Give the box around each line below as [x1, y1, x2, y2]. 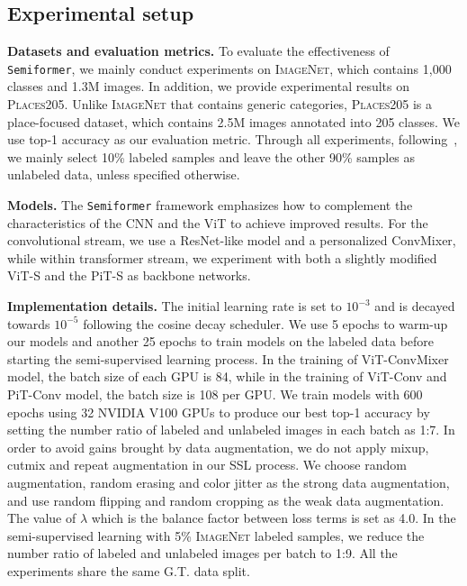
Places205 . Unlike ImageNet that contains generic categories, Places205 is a [7, 95, 433, 114]
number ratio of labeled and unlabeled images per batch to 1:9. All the [7, 544, 398, 563]
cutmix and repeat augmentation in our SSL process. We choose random [7, 455, 407, 474]
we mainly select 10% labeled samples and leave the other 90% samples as [7, 147, 416, 166]
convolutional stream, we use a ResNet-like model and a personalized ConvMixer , [7, 231, 456, 250]
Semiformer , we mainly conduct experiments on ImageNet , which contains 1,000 [7, 59, 452, 78]
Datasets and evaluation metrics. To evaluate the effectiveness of [7, 41, 390, 60]
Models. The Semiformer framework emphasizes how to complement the [7, 196, 413, 215]
